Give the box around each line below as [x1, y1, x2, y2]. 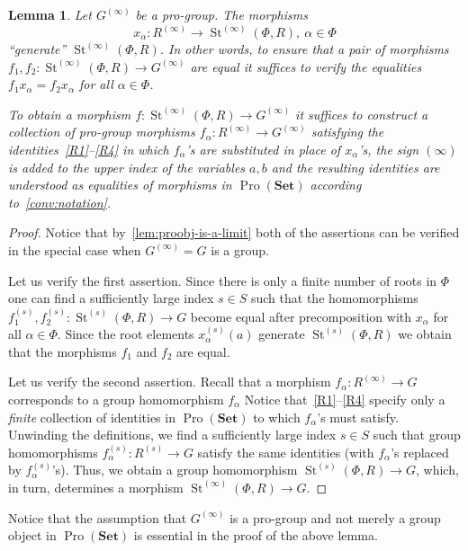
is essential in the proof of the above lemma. [133, 526, 378, 545]
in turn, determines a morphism [8, 477, 184, 496]
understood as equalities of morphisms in [8, 175, 232, 194]
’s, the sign [358, 140, 419, 158]
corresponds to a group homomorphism [8, 389, 224, 408]
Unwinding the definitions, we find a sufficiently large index [8, 425, 337, 444]
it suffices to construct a [295, 104, 428, 123]
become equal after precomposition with [190, 307, 412, 325]
